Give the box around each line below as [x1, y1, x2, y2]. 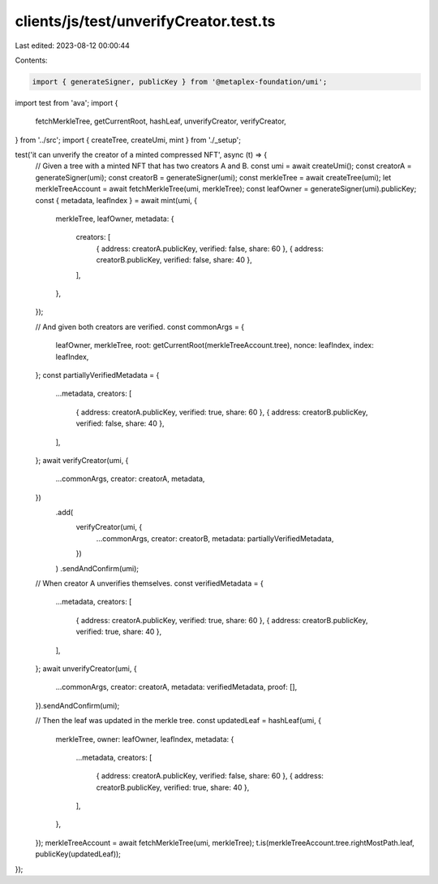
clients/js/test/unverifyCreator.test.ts [15, 12, 276, 30]
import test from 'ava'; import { [15, 97, 118, 107]
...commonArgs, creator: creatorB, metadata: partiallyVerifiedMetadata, [96, 533, 334, 544]
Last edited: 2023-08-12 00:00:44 [15, 41, 130, 50]
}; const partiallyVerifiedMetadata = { [35, 370, 160, 379]
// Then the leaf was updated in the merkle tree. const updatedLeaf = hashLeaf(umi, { [35, 716, 322, 726]
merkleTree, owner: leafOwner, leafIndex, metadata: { [55, 734, 234, 743]
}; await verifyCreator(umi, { [35, 455, 129, 465]
